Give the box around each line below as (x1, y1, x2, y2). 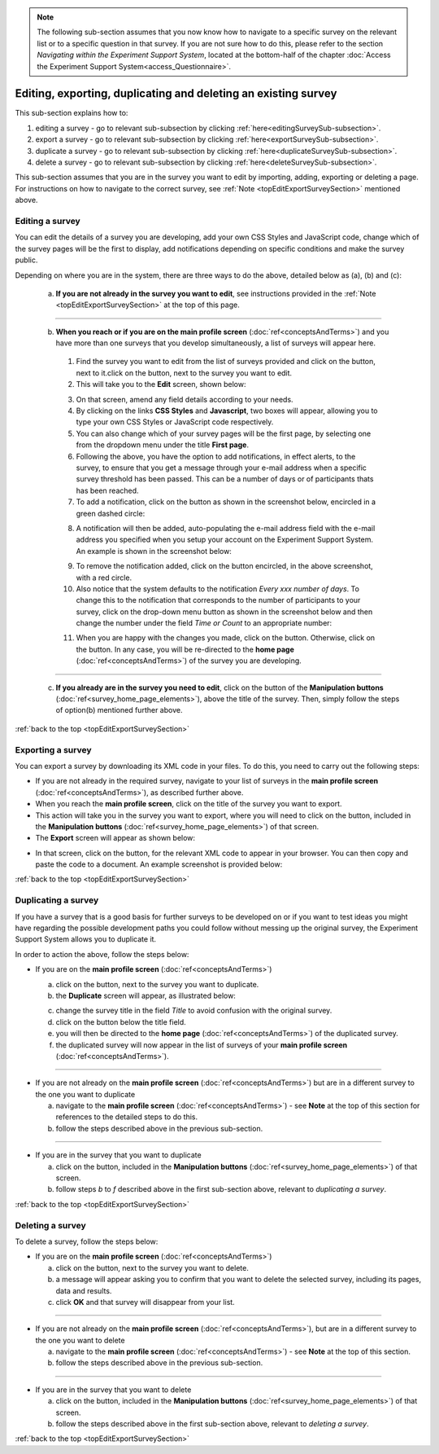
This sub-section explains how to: (15, 108, 128, 118)
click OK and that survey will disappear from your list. (55, 1297, 235, 1307)
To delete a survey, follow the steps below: (15, 1237, 159, 1246)
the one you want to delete (35, 1335, 125, 1345)
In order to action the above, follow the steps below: (15, 949, 189, 959)
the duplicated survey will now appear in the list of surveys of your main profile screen (55, 1039, 348, 1050)
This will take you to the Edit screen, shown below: (76, 380, 246, 389)
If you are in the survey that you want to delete (35, 1385, 192, 1395)
